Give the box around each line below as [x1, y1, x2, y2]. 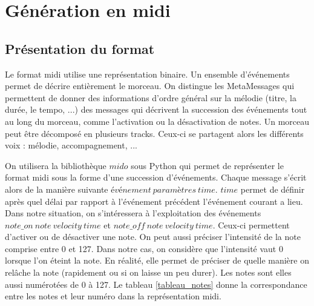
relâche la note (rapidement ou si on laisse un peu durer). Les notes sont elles [5, 266, 292, 279]
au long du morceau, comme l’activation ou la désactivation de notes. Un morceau [5, 115, 310, 127]
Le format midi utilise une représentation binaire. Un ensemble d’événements [5, 67, 290, 80]
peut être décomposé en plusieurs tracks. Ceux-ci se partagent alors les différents [5, 127, 304, 139]
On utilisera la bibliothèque [5, 159, 106, 171]
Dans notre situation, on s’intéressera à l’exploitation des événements [5, 207, 261, 219]
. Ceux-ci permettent [212, 218, 290, 231]
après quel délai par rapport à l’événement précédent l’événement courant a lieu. [5, 195, 303, 207]
